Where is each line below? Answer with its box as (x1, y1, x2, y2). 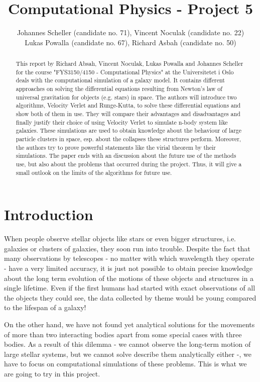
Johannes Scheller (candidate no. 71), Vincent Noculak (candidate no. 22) (17, 27, 244, 38)
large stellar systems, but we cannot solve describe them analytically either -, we (4, 348, 251, 359)
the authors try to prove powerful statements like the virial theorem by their (16, 143, 216, 151)
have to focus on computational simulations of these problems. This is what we (4, 358, 247, 369)
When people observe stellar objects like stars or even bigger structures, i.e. (4, 233, 236, 244)
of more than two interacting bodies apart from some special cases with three (4, 329, 242, 339)
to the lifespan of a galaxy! (4, 302, 86, 313)
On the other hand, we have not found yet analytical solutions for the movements (4, 319, 255, 329)
